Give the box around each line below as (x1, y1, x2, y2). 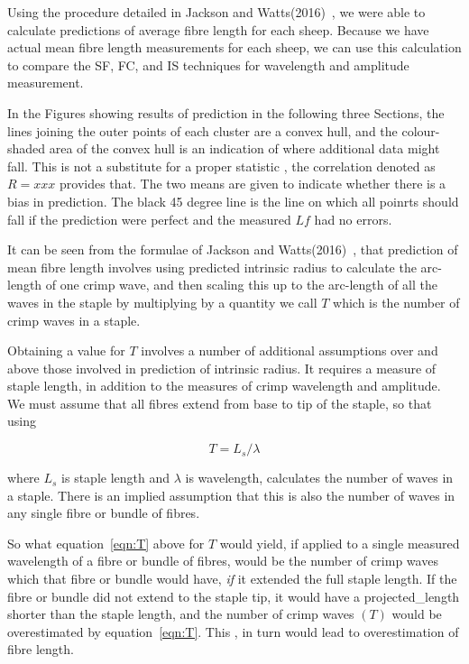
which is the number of (333, 292, 460, 311)
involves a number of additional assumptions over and (141, 341, 438, 360)
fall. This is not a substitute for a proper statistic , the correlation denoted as (7, 156, 436, 175)
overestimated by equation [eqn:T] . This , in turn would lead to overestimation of (7, 622, 459, 641)
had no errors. (314, 209, 392, 228)
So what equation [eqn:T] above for (7, 533, 205, 552)
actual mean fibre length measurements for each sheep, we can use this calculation (7, 38, 462, 57)
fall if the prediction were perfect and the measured (7, 209, 291, 228)
